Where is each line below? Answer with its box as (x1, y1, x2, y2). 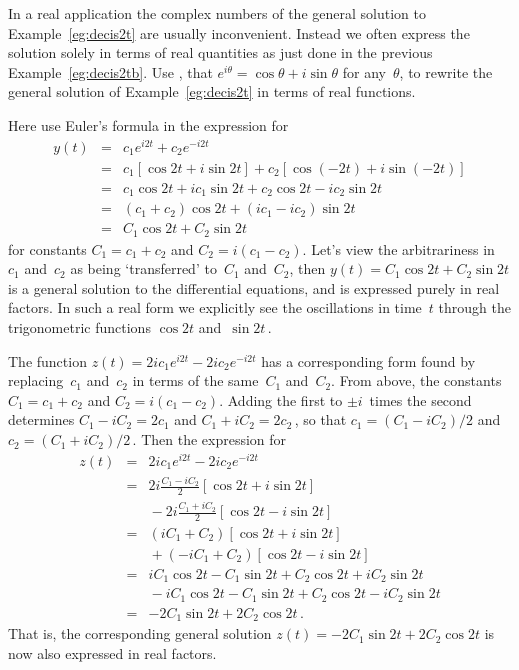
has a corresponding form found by (261, 350, 476, 371)
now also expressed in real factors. (8, 643, 217, 664)
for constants (8, 238, 87, 259)
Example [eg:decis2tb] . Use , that (8, 61, 213, 82)
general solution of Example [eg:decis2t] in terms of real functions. (8, 81, 416, 102)
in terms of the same (132, 370, 259, 391)
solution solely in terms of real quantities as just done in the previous (8, 42, 433, 63)
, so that (294, 409, 347, 430)
